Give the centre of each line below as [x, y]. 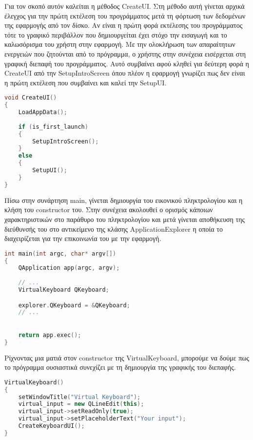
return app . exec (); [50, 335]
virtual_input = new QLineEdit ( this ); [81, 404]
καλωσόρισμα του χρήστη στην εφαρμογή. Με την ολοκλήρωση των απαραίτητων [120, 44]
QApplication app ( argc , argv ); [69, 268]
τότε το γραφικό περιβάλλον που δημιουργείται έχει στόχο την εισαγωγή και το [116, 34]
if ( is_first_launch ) [53, 127]
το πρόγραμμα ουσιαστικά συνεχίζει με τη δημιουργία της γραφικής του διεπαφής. [120, 367]
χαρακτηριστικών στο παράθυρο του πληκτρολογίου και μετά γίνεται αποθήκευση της [125, 219]
